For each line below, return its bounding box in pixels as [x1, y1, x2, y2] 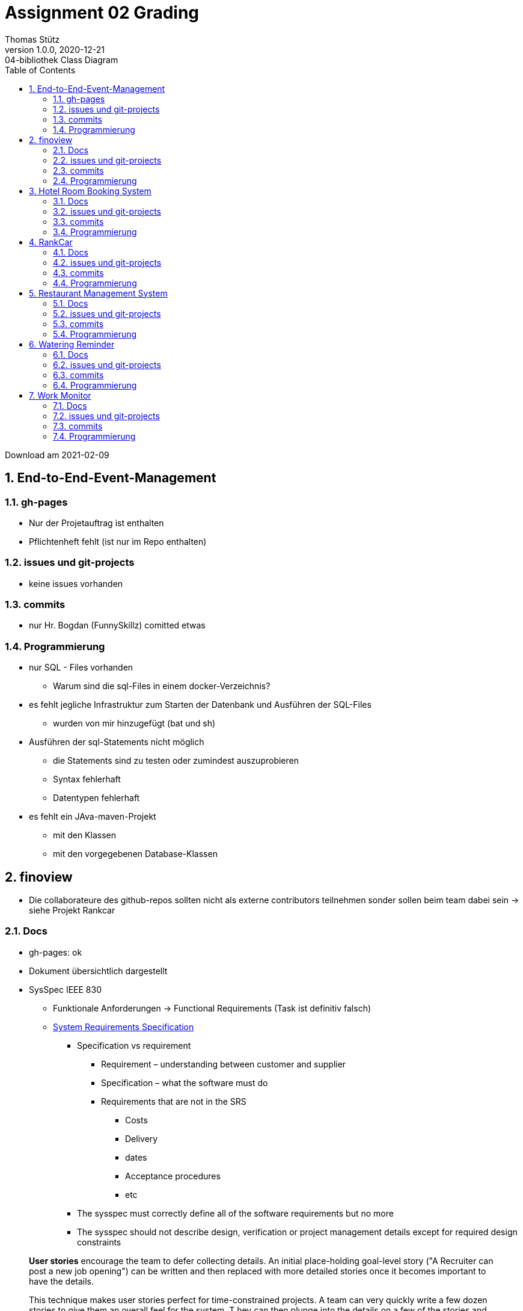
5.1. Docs [53, 298, 88, 309]
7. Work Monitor [29, 390, 91, 401]
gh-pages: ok [29, 947, 82, 957]
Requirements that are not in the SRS [101, 1096, 246, 1107]
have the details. [29, 1276, 94, 1286]
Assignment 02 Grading [5, 2, 200, 23]
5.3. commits [53, 318, 104, 329]
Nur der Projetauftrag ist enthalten [29, 517, 164, 528]
